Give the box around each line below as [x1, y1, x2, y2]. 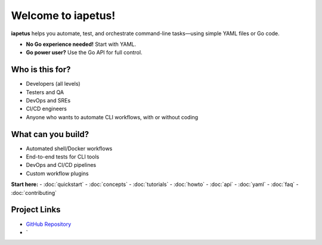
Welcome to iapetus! [11, 9, 116, 22]
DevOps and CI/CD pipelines [26, 162, 97, 169]
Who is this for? [11, 64, 71, 75]
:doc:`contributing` [11, 189, 57, 196]
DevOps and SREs [26, 97, 71, 104]
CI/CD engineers [26, 105, 67, 113]
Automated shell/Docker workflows [26, 145, 113, 152]
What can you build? [11, 129, 89, 139]
